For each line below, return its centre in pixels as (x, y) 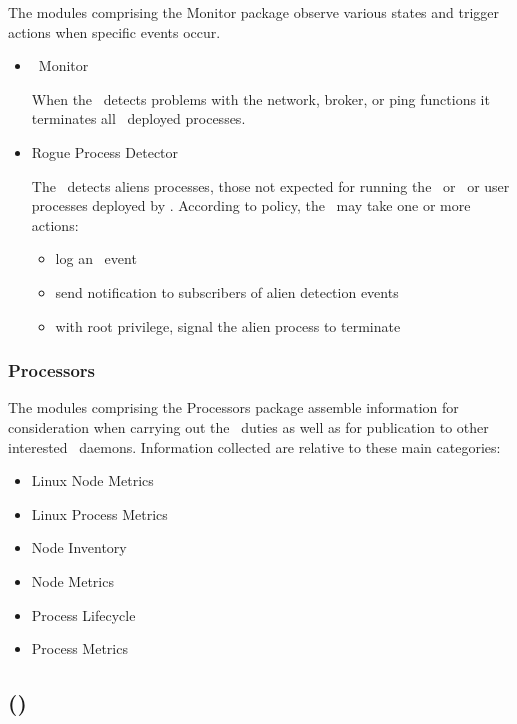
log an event (96, 258)
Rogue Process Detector (105, 151)
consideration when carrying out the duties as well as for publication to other (248, 426)
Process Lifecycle (83, 614)
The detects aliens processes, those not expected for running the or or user (270, 185)
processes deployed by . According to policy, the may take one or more (251, 205)
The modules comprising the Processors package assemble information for (233, 407)
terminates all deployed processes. (138, 118)
